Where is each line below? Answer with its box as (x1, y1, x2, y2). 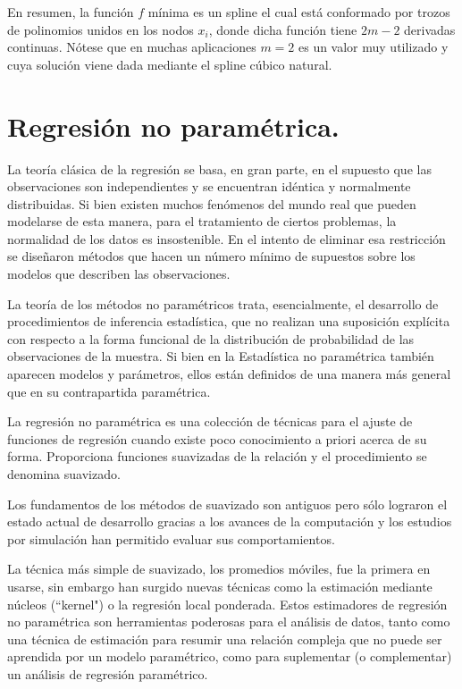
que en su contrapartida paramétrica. (7, 382, 211, 400)
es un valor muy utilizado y (298, 38, 449, 56)
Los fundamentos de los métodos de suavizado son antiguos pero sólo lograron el (7, 494, 448, 513)
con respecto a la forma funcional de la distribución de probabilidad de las (7, 329, 415, 348)
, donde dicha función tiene (208, 20, 357, 38)
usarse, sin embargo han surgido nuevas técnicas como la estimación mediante (7, 576, 433, 595)
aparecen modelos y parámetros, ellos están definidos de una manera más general (7, 365, 451, 383)
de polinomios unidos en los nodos (7, 20, 194, 38)
